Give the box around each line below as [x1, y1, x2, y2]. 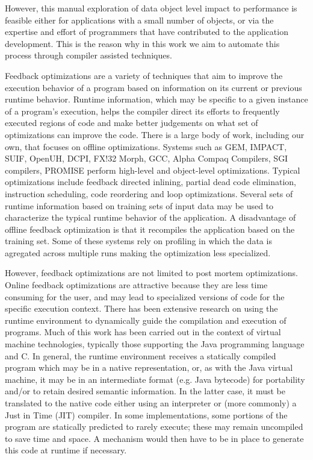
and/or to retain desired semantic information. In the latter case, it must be [5, 385, 285, 397]
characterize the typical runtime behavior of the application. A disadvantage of [5, 211, 296, 224]
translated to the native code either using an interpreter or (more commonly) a [5, 397, 297, 409]
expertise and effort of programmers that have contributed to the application [5, 25, 288, 38]
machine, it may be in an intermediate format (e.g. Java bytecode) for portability [5, 373, 305, 385]
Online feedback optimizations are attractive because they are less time [5, 279, 268, 291]
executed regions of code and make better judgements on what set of [5, 116, 258, 129]
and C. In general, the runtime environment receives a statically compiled [5, 349, 276, 362]
